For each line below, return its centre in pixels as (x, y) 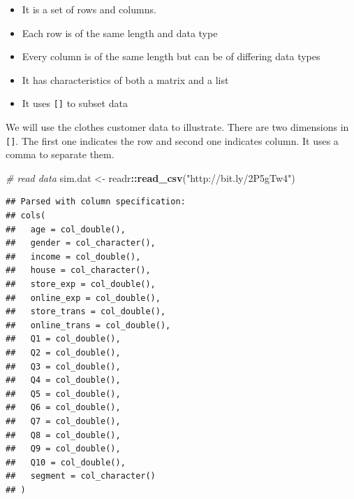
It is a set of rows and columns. (89, 9)
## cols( (26, 216)
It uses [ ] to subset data (75, 103)
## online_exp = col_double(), (83, 298)
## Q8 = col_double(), (63, 435)
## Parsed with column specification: (96, 202)
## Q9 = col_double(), (63, 449)
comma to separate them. (60, 154)
